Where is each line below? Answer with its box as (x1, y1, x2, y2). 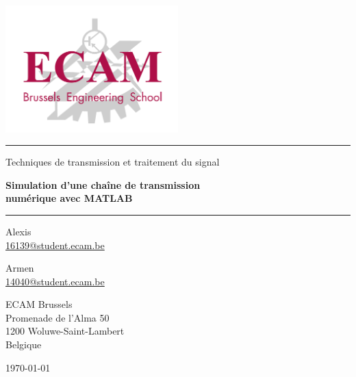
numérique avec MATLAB (5, 191, 133, 205)
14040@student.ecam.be (5, 274, 105, 288)
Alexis (5, 224, 31, 238)
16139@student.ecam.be (5, 237, 105, 252)
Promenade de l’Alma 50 (5, 310, 110, 324)
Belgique (5, 337, 42, 352)
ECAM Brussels (5, 297, 73, 311)
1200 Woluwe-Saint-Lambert (5, 324, 125, 338)
